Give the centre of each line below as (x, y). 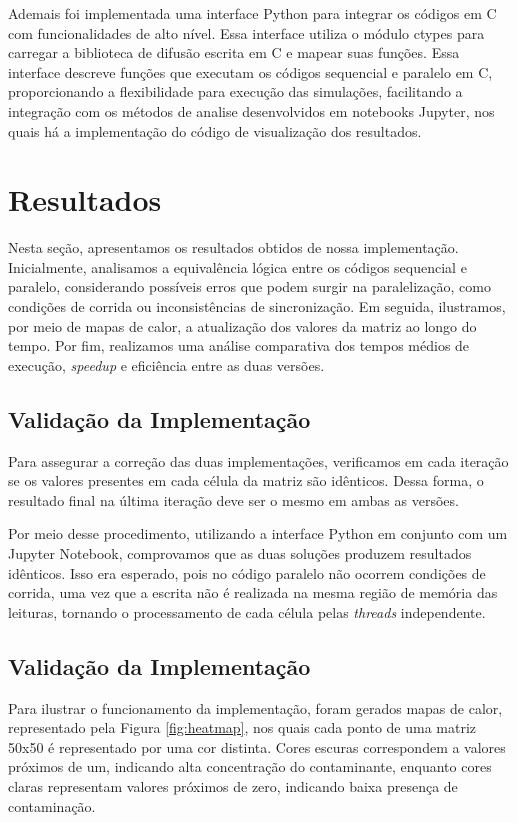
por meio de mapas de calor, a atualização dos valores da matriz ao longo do (242, 325)
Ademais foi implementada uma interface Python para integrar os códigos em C (252, 13)
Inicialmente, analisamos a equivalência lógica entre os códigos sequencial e (237, 266)
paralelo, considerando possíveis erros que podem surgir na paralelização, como (249, 286)
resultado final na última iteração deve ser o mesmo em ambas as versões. (233, 499)
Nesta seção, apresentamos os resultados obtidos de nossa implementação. (233, 247)
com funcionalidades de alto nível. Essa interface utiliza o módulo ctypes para (246, 32)
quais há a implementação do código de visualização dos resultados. (215, 130)
